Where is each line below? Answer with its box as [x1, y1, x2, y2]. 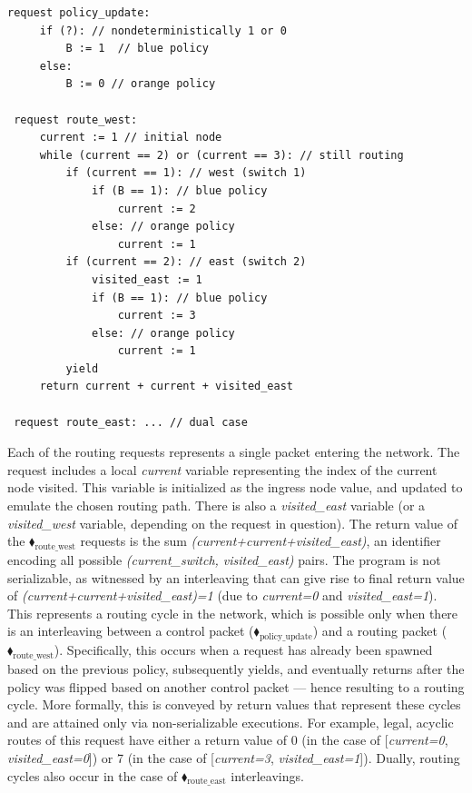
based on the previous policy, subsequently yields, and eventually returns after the [7, 659, 465, 678]
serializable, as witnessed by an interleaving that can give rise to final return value [7, 568, 465, 587]
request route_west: [14, 113, 138, 126]
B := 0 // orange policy [65, 77, 216, 91]
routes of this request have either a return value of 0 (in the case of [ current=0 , [7, 730, 448, 749]
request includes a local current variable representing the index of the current [7, 460, 438, 479]
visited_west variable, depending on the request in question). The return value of [7, 513, 457, 532]
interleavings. [231, 766, 304, 785]
